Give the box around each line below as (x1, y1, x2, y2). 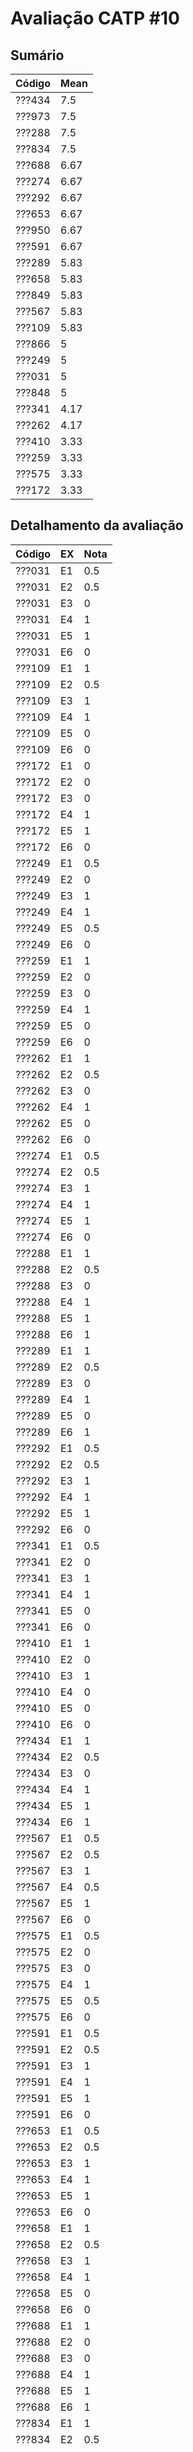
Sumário (10, 47, 65, 64)
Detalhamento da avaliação (10, 517, 184, 534)
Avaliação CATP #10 (10, 7, 180, 30)
